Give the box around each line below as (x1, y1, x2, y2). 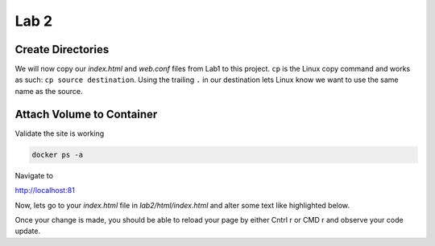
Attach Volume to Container (14, 107, 158, 121)
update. (14, 226, 40, 236)
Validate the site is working (14, 129, 105, 138)
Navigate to (14, 170, 54, 180)
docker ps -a (31, 150, 84, 159)
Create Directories (14, 43, 110, 56)
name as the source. (14, 86, 83, 96)
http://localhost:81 (14, 186, 76, 195)
